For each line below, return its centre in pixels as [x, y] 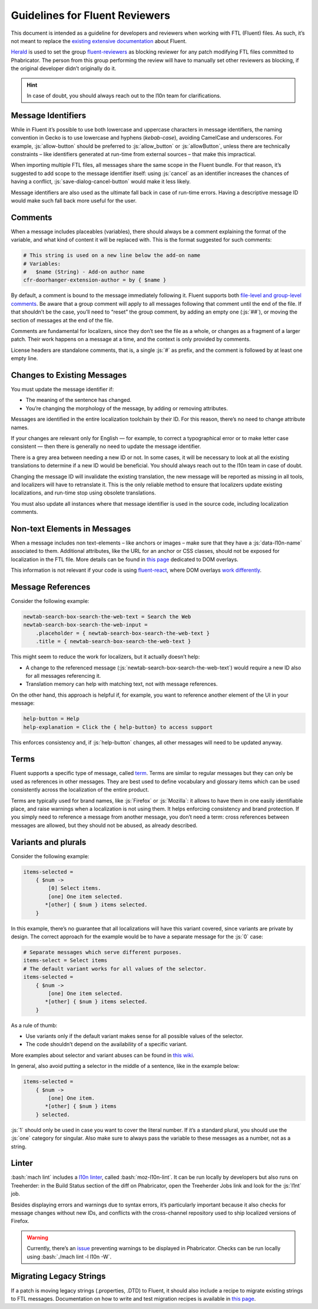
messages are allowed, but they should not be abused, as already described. [104, 825]
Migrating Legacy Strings [58, 1276]
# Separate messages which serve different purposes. [102, 952]
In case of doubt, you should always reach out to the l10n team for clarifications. [124, 95]
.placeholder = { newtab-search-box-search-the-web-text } [123, 633]
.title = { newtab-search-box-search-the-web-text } [113, 642]
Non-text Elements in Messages [71, 528]
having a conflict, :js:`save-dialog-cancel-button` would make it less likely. [101, 182]
